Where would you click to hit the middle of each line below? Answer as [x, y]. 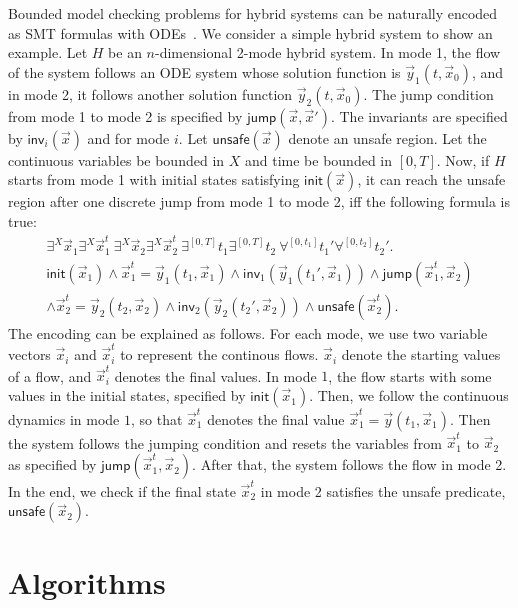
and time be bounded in [318, 159]
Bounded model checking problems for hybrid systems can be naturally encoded [253, 13]
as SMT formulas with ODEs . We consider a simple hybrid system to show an [250, 32]
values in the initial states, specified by [127, 395]
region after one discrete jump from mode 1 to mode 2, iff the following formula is [259, 201]
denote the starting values [421, 354]
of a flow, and [50, 375]
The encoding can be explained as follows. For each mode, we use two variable [248, 332]
